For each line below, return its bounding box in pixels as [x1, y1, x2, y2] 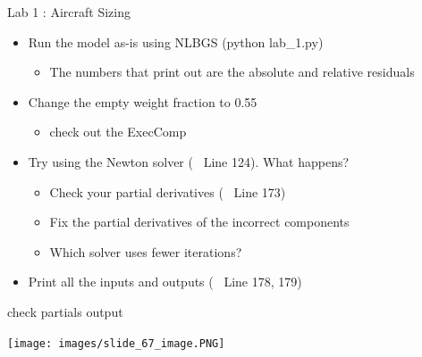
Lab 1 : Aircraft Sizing [7, 3, 131, 21]
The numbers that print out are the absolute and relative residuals [49, 62, 415, 81]
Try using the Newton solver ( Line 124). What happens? [28, 152, 350, 170]
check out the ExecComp [49, 122, 187, 141]
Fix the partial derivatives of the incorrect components [49, 212, 350, 231]
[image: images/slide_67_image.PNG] [7, 336, 225, 350]
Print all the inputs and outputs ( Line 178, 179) [28, 272, 302, 291]
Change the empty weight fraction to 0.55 [28, 92, 257, 111]
